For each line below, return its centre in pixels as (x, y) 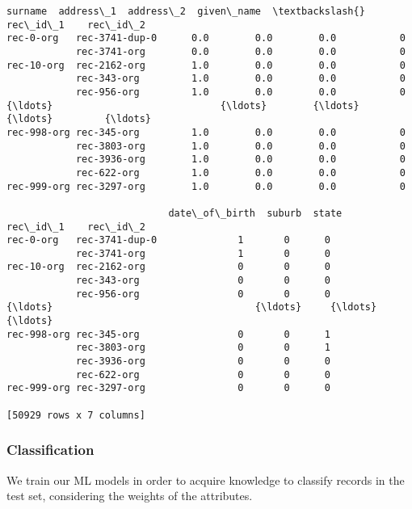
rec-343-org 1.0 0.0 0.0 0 (240, 79)
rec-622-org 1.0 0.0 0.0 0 (240, 172)
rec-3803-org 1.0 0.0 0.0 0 (240, 146)
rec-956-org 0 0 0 (203, 294)
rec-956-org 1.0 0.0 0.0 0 (240, 92)
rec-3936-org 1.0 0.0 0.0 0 (240, 160)
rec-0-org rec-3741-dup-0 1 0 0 (168, 240)
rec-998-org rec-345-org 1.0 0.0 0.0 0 (206, 132)
